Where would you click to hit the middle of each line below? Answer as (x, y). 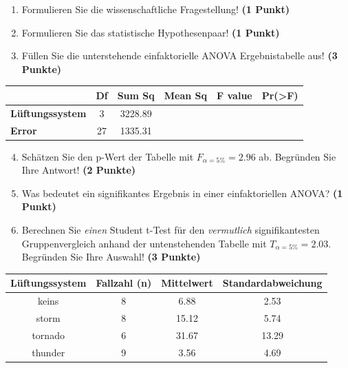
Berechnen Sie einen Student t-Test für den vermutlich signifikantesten (171, 230)
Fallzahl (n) (124, 283)
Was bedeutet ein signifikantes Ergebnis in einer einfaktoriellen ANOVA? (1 (182, 193)
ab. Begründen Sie (297, 156)
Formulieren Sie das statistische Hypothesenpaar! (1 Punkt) (151, 32)
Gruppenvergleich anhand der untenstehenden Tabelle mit (144, 243)
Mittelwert (187, 283)
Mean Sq (186, 95)
